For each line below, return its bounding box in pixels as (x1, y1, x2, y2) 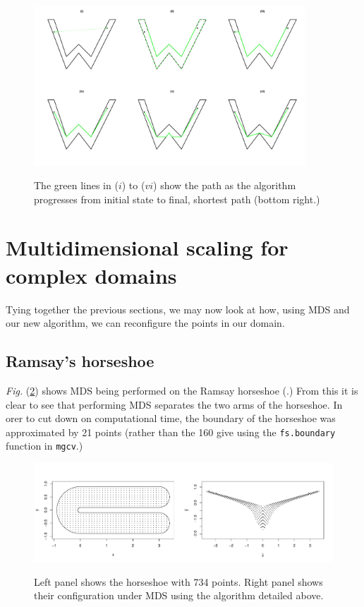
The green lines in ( (34, 178, 119, 193)
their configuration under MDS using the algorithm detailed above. (34, 588, 324, 603)
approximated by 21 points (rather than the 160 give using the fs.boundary (6, 424, 336, 439)
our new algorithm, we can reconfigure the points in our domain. (6, 315, 285, 330)
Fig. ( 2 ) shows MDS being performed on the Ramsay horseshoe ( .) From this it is (6, 383, 358, 397)
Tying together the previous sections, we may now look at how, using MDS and (6, 301, 350, 316)
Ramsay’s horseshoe (6, 350, 154, 372)
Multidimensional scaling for (6, 233, 289, 262)
